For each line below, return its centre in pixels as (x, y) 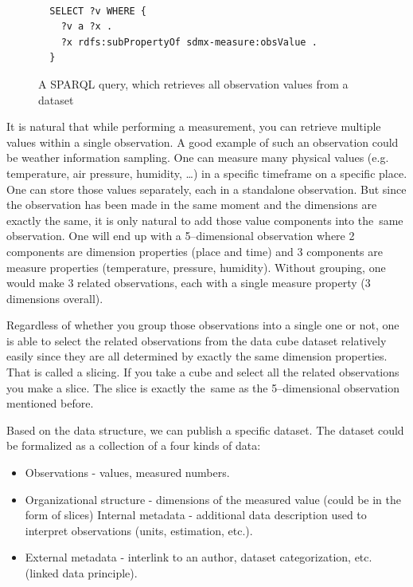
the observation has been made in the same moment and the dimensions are (192, 205)
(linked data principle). (81, 573)
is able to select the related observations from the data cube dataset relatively (197, 340)
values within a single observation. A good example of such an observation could (203, 142)
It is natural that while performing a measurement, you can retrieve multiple (194, 126)
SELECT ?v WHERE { (98, 11)
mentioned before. (50, 403)
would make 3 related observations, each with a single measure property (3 (189, 283)
